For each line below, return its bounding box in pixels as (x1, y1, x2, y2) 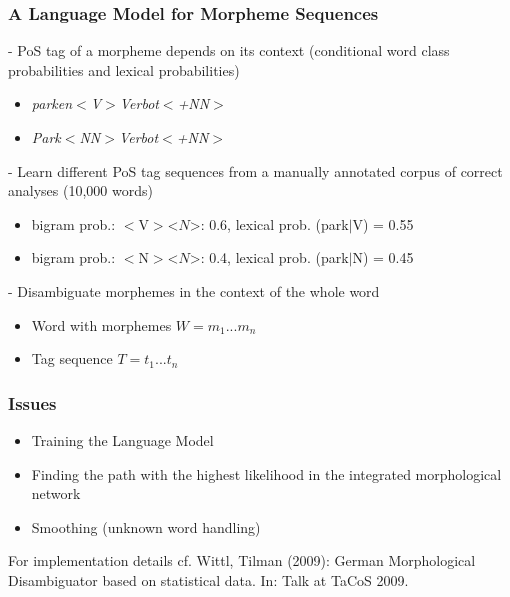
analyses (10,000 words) (8, 180, 153, 201)
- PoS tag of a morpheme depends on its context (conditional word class (8, 40, 450, 61)
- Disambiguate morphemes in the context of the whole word (8, 280, 380, 301)
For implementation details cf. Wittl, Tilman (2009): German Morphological (8, 550, 476, 571)
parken (31, 93, 73, 114)
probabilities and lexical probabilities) (8, 59, 240, 80)
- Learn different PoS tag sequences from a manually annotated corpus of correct (8, 160, 503, 181)
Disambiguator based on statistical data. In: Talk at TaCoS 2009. (8, 569, 409, 590)
